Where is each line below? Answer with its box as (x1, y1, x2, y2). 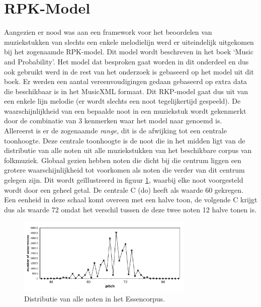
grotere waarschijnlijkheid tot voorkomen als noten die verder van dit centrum (4, 165, 245, 175)
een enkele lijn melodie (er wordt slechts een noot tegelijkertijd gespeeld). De (4, 96, 241, 106)
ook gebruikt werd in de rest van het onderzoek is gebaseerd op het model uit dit (4, 66, 254, 76)
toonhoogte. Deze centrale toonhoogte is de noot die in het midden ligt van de (4, 135, 245, 145)
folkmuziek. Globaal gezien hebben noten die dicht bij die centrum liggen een (4, 155, 241, 165)
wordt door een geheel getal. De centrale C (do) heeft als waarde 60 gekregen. (4, 184, 244, 195)
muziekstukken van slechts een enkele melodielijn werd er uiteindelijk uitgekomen (4, 36, 254, 47)
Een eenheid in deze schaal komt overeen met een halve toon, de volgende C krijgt (4, 194, 257, 205)
